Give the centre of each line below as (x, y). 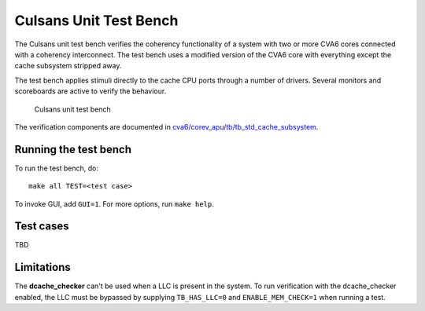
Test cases (42, 227)
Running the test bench (73, 149)
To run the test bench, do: (56, 168)
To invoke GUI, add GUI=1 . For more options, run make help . (114, 203)
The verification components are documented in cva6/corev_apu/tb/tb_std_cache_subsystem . (166, 126)
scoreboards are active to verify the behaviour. (91, 91)
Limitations (42, 267)
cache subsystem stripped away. (68, 66)
